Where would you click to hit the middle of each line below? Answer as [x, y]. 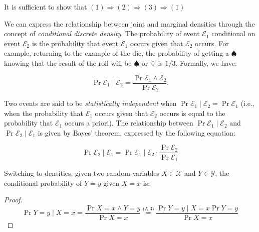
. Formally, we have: [206, 63]
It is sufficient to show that [46, 7]
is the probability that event [75, 43]
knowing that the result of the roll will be [68, 63]
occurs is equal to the [192, 113]
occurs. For [212, 43]
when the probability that [44, 113]
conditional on [233, 33]
